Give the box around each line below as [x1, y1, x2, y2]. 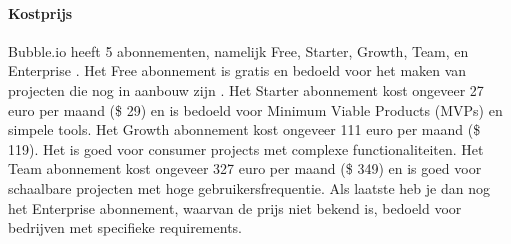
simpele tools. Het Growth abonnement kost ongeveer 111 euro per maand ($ [8, 119, 481, 140]
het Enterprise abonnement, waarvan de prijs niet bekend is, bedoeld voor [8, 197, 462, 218]
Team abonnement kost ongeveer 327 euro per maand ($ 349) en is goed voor [8, 158, 482, 179]
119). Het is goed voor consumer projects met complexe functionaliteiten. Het [8, 138, 484, 159]
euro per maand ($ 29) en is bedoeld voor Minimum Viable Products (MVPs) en [8, 99, 503, 120]
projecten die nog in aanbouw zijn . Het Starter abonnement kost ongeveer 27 [8, 79, 484, 100]
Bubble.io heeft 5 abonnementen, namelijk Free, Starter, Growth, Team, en [8, 40, 469, 61]
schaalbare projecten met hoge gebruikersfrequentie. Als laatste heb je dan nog [8, 177, 490, 198]
